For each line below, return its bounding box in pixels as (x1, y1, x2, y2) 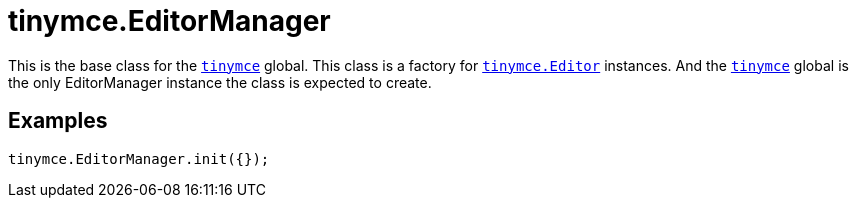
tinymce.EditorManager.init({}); (8, 150, 270, 167)
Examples (8, 108, 108, 134)
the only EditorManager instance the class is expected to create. (8, 73, 432, 91)
